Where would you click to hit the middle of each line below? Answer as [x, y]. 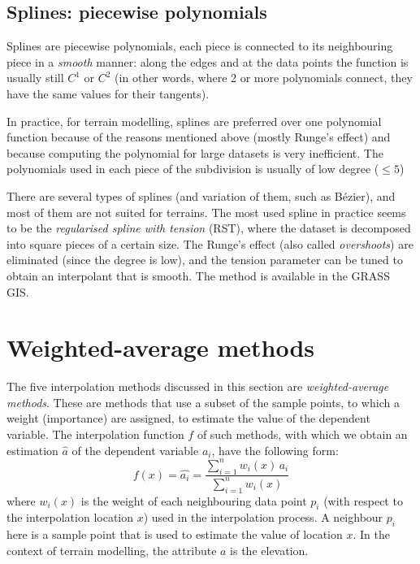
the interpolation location [70, 517]
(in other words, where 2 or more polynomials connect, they [264, 78]
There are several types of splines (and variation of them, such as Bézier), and [201, 195]
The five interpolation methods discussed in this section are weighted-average [198, 386]
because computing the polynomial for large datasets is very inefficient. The [195, 152]
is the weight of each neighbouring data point [194, 500]
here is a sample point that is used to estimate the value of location [175, 534]
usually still [35, 78]
